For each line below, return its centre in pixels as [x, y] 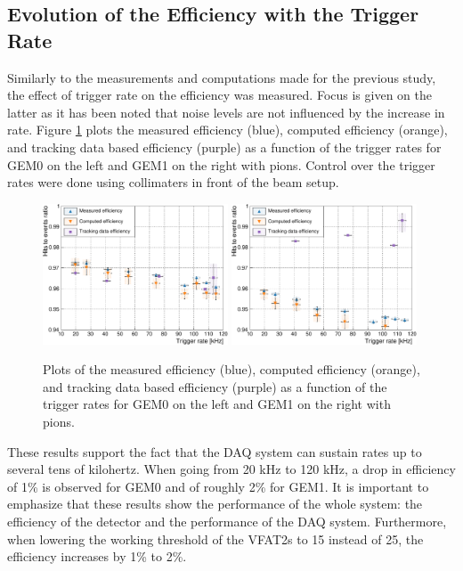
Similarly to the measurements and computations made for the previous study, [222, 77]
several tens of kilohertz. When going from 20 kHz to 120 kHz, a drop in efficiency [231, 469]
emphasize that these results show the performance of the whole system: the [215, 504]
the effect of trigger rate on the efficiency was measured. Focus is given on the [219, 95]
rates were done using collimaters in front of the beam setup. [173, 182]
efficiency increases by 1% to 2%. [97, 556]
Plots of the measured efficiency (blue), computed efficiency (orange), [231, 369]
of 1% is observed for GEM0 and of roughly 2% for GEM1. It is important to [218, 486]
